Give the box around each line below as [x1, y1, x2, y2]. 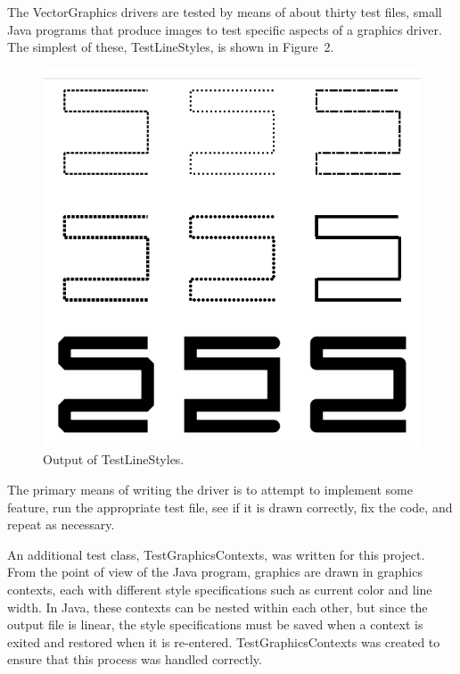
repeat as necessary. [7, 515, 115, 534]
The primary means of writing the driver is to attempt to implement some [7, 479, 413, 498]
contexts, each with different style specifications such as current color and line [7, 579, 432, 598]
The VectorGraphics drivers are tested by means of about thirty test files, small [7, 3, 442, 21]
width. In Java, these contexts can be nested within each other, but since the [7, 597, 428, 616]
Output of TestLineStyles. [43, 450, 185, 469]
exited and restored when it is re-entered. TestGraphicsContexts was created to [7, 632, 440, 651]
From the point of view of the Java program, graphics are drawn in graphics [7, 562, 423, 581]
